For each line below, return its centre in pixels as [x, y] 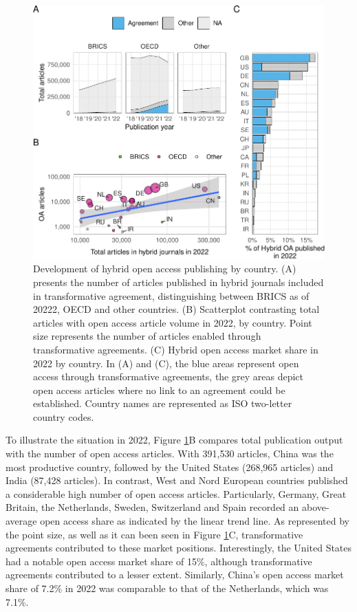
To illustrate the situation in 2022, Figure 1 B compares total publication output [174, 440]
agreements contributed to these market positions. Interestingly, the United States [179, 548]
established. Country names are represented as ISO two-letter [163, 403]
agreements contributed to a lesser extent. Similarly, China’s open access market [175, 575]
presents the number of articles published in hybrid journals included [178, 282]
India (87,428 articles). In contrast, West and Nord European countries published [177, 480]
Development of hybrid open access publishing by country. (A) [165, 269]
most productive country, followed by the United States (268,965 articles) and [170, 467]
